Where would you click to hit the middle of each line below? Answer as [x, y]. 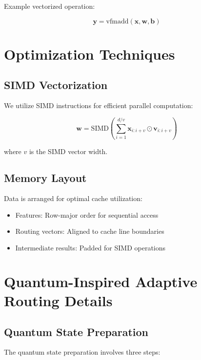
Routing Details [58, 300]
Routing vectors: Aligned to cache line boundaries [90, 231]
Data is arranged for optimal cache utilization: [73, 198]
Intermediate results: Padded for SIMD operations [90, 247]
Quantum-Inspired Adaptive [101, 281]
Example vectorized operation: [50, 6]
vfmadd [117, 21]
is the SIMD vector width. [68, 151]
